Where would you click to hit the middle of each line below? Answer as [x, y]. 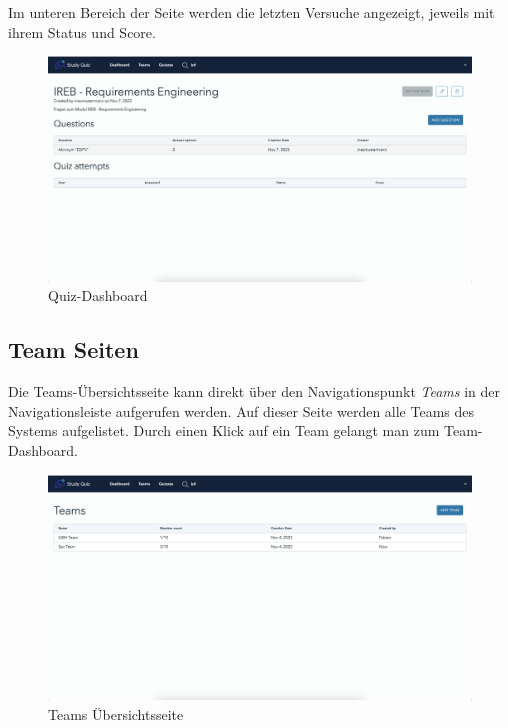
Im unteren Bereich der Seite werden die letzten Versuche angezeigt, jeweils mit [251, 12]
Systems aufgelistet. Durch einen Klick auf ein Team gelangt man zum [224, 430]
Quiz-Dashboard [98, 295]
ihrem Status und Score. [82, 31]
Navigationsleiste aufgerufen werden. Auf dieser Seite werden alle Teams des [241, 410]
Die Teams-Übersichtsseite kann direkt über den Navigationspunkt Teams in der [254, 391]
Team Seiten [73, 349]
